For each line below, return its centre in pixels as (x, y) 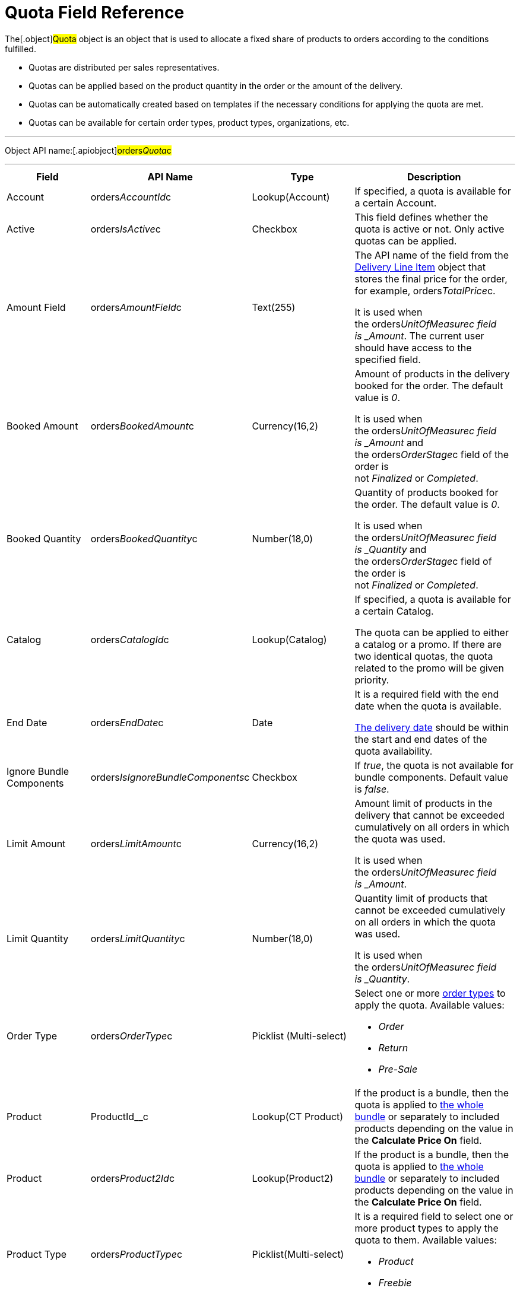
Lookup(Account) (291, 197)
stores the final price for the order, (431, 279)
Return (393, 1047)
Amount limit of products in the (424, 803)
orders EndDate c (127, 722)
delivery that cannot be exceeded (429, 815)
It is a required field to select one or (434, 1216)
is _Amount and (389, 442)
